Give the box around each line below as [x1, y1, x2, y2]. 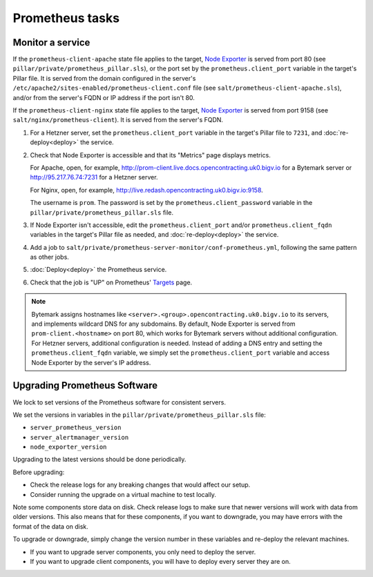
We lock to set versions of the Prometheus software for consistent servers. [12, 398, 226, 407]
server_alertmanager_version [30, 433, 129, 441]
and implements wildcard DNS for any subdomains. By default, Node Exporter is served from [31, 320, 296, 328]
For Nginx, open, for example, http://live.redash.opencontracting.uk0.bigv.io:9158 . [30, 186, 264, 194]
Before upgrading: [12, 468, 65, 476]
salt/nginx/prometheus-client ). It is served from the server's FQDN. [12, 116, 224, 124]
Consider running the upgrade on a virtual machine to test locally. [30, 490, 217, 498]
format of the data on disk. [12, 522, 89, 531]
